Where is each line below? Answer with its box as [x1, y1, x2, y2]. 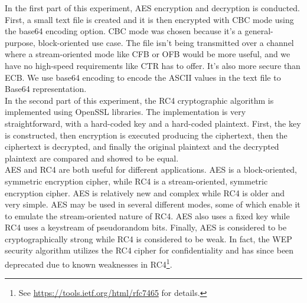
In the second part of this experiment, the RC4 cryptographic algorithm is [5, 94, 274, 106]
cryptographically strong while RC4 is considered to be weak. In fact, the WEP [5, 232, 292, 245]
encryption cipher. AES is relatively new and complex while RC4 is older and [5, 186, 285, 199]
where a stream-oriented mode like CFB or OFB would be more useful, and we [5, 48, 290, 60]
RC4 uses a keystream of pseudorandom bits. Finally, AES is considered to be [5, 221, 287, 233]
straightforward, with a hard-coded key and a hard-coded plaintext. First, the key [5, 117, 301, 129]
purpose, [5, 36, 35, 48]
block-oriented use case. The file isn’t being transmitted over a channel [38, 36, 294, 48]
